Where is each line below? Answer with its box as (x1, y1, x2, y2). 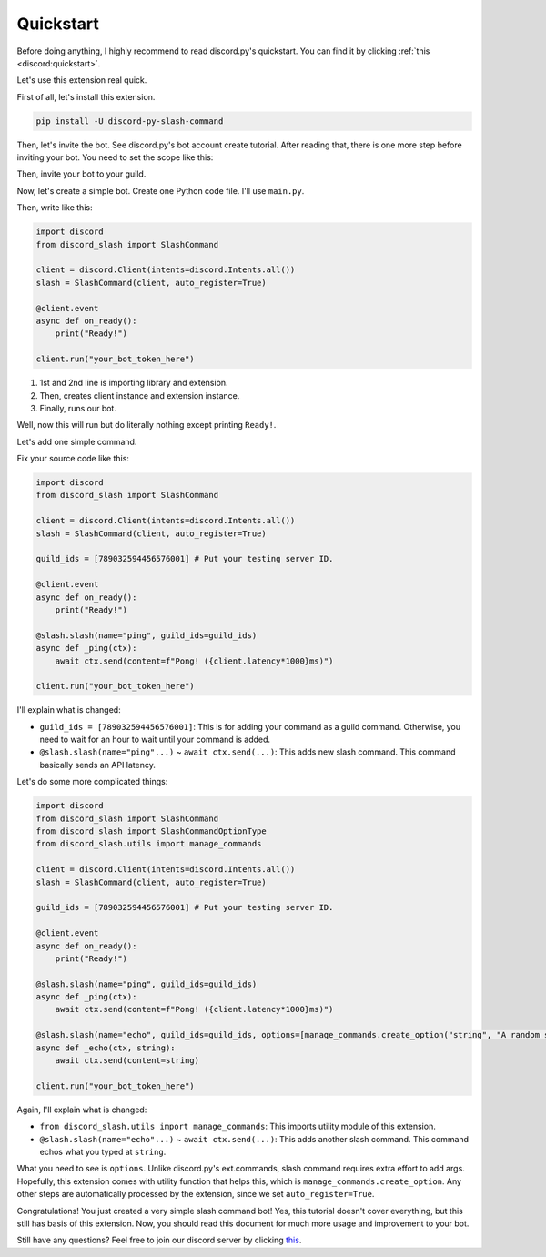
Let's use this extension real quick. (16, 75, 147, 86)
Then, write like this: (16, 202, 93, 213)
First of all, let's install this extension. (16, 91, 156, 102)
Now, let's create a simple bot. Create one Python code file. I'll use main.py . (16, 185, 305, 196)
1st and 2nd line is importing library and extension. (39, 378, 228, 389)
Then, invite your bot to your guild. (16, 168, 147, 179)
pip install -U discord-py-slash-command (35, 116, 224, 127)
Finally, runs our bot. (39, 402, 117, 413)
